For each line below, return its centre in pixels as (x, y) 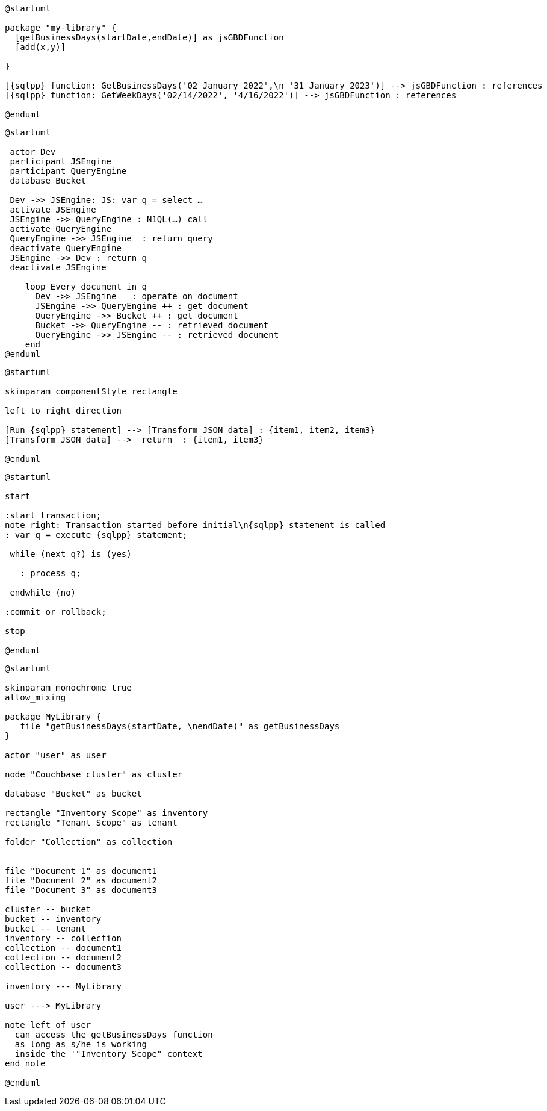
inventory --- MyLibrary (63, 986)
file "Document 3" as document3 (81, 890)
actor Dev (33, 152)
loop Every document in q (86, 287)
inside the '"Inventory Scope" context (109, 1054)
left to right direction (63, 411)
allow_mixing (36, 697)
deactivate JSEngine (58, 267)
